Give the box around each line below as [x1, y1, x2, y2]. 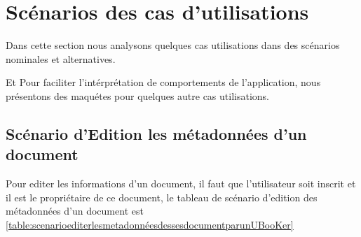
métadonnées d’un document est [6, 203, 144, 218]
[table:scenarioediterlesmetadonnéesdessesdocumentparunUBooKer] [6, 217, 294, 231]
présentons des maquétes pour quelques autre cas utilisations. [6, 88, 269, 103]
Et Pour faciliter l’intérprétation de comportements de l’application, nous [6, 75, 321, 89]
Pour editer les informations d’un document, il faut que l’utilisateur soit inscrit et [6, 176, 356, 191]
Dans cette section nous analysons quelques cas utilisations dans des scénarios [6, 38, 340, 52]
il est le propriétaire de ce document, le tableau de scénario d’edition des [6, 189, 318, 204]
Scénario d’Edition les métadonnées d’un [6, 122, 307, 144]
